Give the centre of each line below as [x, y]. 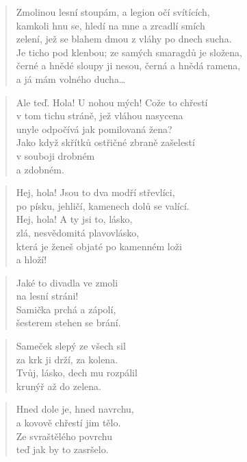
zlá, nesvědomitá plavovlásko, [78, 232]
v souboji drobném [55, 155]
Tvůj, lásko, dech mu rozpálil [77, 373]
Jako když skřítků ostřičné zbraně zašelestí [105, 142]
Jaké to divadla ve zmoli [67, 282]
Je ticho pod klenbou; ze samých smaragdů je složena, [129, 52]
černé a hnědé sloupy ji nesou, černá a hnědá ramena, [128, 65]
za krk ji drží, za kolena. [67, 359]
